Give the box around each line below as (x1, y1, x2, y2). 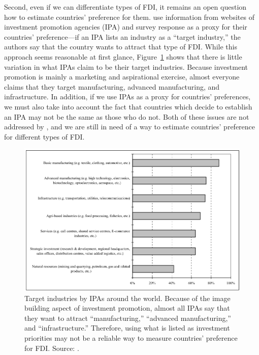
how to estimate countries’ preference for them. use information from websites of (4, 11, 254, 22)
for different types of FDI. (4, 131, 85, 142)
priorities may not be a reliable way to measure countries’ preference (24, 332, 238, 343)
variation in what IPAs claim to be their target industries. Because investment (4, 61, 248, 72)
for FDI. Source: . (24, 342, 79, 353)
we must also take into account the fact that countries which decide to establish (4, 101, 252, 112)
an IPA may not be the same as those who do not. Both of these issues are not (4, 111, 249, 122)
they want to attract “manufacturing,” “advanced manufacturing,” (24, 312, 231, 323)
